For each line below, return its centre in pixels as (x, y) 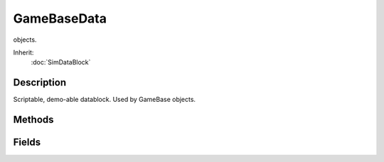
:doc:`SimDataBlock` (61, 62)
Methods (33, 120)
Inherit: (23, 52)
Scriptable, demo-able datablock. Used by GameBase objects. (104, 100)
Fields (27, 143)
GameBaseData (60, 18)
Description (40, 82)
